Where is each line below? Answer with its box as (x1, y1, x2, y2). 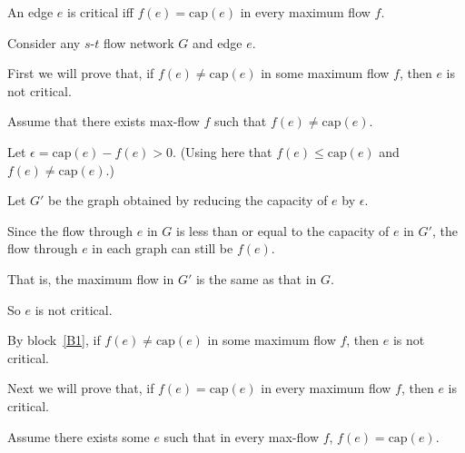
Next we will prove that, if (7, 379, 154, 398)
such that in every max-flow (163, 427, 320, 446)
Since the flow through (7, 221, 134, 240)
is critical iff (67, 3, 134, 21)
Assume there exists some (7, 427, 150, 446)
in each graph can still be (92, 239, 233, 258)
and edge (193, 33, 242, 52)
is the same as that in (195, 269, 317, 288)
